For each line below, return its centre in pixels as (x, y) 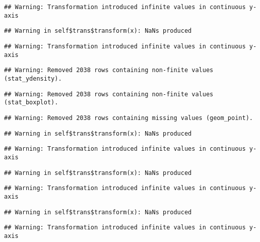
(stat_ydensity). (33, 78)
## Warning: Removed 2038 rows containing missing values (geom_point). (128, 118)
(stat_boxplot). (31, 103)
